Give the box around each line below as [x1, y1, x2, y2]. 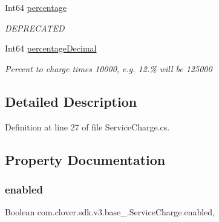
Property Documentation [5, 150, 166, 169]
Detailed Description [5, 92, 137, 110]
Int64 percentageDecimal [5, 42, 97, 55]
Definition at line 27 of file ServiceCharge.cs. [5, 120, 170, 133]
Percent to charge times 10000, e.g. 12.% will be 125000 [5, 62, 212, 75]
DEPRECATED [5, 21, 65, 34]
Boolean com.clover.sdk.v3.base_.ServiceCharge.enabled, [5, 206, 215, 218]
